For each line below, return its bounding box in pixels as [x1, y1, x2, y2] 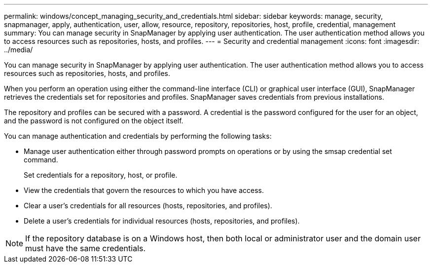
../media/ [4, 45, 33, 54]
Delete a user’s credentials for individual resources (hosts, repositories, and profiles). [24, 217, 300, 225]
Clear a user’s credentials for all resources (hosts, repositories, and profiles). [24, 201, 272, 210]
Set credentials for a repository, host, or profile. [24, 171, 178, 179]
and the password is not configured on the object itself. [4, 116, 183, 125]
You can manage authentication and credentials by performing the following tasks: [4, 132, 272, 140]
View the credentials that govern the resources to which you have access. [24, 186, 264, 194]
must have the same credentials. [25, 243, 146, 253]
